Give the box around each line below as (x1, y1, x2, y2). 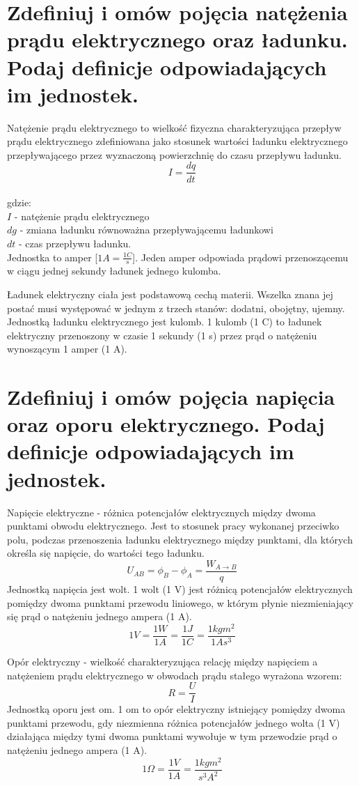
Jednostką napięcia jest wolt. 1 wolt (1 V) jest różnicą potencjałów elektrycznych (7, 582, 353, 596)
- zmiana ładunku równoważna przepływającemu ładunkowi (19, 222, 273, 237)
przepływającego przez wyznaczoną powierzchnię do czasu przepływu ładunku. (7, 147, 342, 162)
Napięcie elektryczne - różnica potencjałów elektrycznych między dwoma (7, 504, 316, 519)
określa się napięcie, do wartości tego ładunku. (7, 546, 205, 560)
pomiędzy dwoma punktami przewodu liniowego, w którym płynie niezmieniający (7, 595, 353, 610)
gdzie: (7, 195, 31, 210)
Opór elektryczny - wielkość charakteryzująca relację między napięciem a (7, 654, 318, 668)
